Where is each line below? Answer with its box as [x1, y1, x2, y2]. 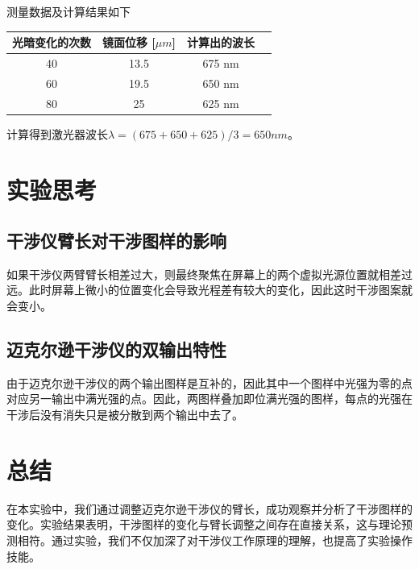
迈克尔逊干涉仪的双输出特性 [6, 337, 226, 362]
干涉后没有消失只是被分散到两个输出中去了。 [6, 406, 243, 423]
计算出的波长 [187, 34, 255, 51]
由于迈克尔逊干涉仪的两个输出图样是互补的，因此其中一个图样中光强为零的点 [6, 374, 413, 391]
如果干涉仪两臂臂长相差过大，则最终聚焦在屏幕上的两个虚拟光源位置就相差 [6, 265, 401, 282]
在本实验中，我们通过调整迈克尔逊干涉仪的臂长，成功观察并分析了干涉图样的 [6, 500, 413, 517]
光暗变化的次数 [12, 34, 91, 51]
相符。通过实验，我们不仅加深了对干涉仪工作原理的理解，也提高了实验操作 [17, 531, 413, 548]
